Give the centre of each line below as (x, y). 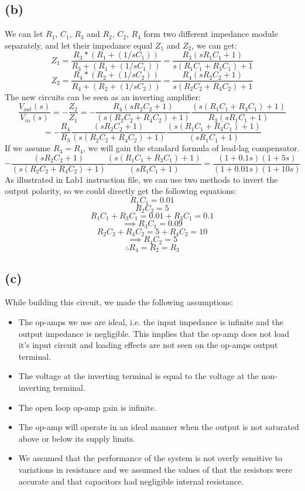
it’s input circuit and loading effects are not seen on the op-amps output (148, 345)
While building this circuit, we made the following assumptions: (119, 302)
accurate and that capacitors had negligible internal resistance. (131, 481)
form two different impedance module (211, 34)
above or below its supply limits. (77, 438)
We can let (24, 34)
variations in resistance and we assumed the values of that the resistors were (155, 469)
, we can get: (214, 45)
